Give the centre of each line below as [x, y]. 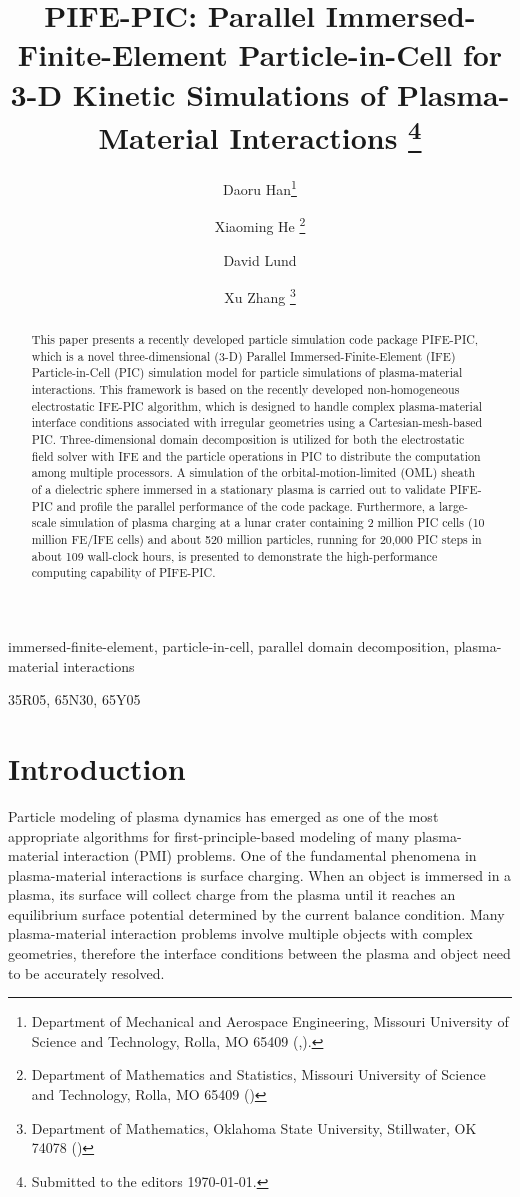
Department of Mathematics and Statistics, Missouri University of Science [258, 1074]
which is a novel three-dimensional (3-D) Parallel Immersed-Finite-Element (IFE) [243, 355]
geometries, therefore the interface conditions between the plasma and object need [259, 953]
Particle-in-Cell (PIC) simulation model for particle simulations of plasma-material [247, 372]
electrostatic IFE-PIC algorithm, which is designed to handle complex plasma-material [257, 405]
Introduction [97, 767]
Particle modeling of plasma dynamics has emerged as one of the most [223, 815]
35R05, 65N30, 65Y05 [74, 699]
